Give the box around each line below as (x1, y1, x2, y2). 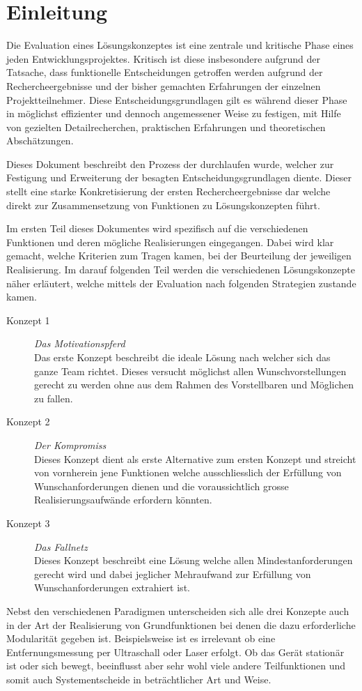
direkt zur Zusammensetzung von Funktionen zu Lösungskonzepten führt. (6, 197, 320, 212)
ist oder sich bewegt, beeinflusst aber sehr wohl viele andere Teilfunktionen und (6, 658, 346, 673)
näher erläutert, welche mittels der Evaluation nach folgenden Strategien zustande (6, 275, 356, 290)
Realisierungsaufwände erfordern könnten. (34, 492, 212, 507)
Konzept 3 (6, 515, 50, 530)
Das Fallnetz (34, 539, 88, 554)
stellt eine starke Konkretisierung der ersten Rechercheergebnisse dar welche (6, 184, 331, 199)
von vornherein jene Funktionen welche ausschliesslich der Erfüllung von (34, 465, 342, 480)
